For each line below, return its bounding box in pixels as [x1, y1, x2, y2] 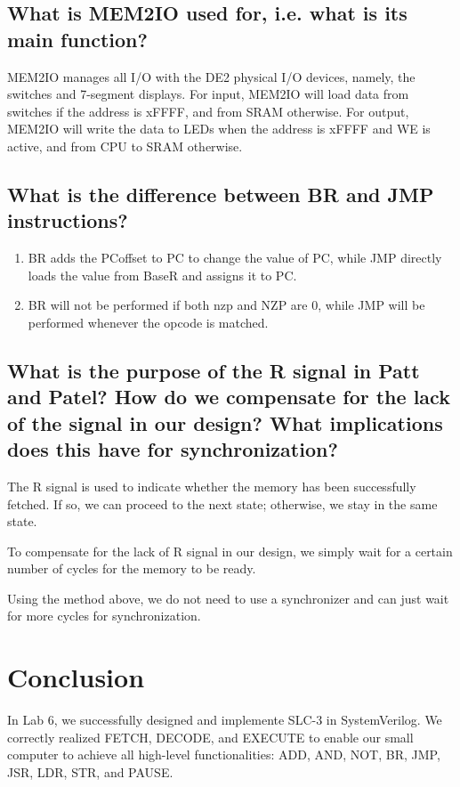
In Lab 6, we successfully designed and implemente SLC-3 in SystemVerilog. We [7, 710, 442, 729]
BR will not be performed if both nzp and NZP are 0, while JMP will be [28, 296, 425, 314]
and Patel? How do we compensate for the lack [7, 383, 450, 410]
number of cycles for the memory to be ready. [7, 559, 256, 578]
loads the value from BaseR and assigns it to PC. [28, 265, 297, 284]
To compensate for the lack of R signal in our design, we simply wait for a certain [7, 541, 453, 560]
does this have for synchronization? [7, 435, 338, 463]
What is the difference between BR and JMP [7, 180, 434, 207]
